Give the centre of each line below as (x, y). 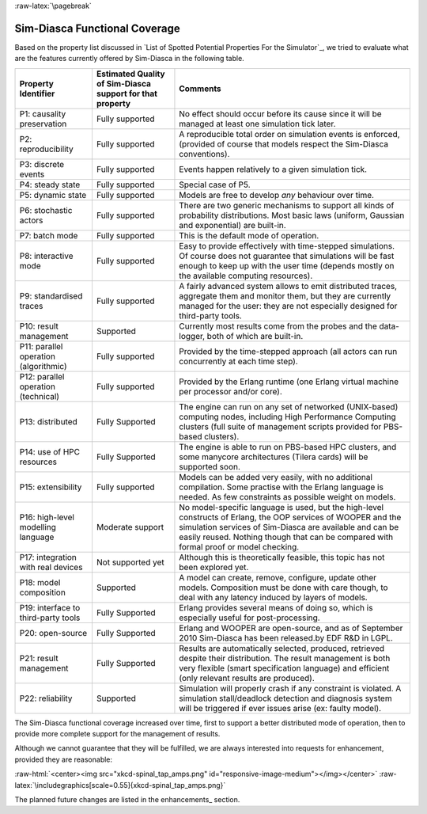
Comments (200, 89)
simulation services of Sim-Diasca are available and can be (289, 527)
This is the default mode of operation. (249, 235)
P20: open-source (53, 633)
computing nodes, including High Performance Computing (288, 417)
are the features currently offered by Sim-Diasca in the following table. (129, 59)
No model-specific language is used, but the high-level (281, 507)
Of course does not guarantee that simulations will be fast (287, 256)
